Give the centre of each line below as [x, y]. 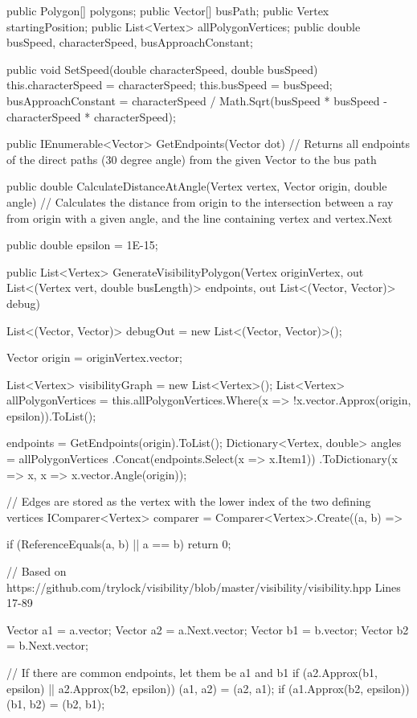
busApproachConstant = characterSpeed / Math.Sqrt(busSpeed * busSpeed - [197, 100]
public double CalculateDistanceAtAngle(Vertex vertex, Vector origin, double [197, 186]
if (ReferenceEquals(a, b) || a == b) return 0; [119, 544]
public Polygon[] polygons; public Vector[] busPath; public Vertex [168, 10]
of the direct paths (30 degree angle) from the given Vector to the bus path [192, 159]
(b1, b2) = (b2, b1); [56, 704]
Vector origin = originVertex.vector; [94, 357]
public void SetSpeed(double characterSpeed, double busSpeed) [162, 69]
